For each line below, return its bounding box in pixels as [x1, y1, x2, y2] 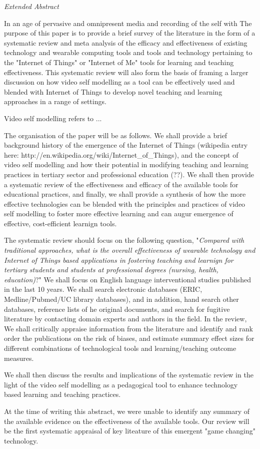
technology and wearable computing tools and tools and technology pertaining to [4, 47, 252, 58]
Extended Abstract [4, 1, 59, 11]
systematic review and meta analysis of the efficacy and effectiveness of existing [4, 37, 247, 48]
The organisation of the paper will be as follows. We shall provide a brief [4, 130, 227, 140]
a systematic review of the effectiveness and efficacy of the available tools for [4, 179, 238, 189]
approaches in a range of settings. [4, 96, 106, 107]
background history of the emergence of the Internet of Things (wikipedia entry [4, 140, 248, 150]
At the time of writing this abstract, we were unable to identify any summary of [4, 405, 250, 416]
